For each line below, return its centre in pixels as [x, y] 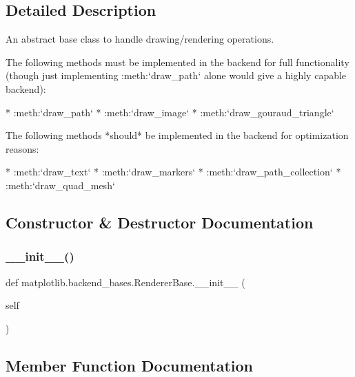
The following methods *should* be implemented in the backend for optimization [177, 135]
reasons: [22, 148]
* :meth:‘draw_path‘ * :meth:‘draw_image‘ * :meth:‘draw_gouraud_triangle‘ [170, 112]
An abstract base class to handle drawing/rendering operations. [140, 39]
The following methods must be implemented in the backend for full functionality [177, 62]
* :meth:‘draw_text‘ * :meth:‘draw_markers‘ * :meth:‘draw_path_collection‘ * [173, 172]
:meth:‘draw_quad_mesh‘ [60, 185]
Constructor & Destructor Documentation [160, 222]
